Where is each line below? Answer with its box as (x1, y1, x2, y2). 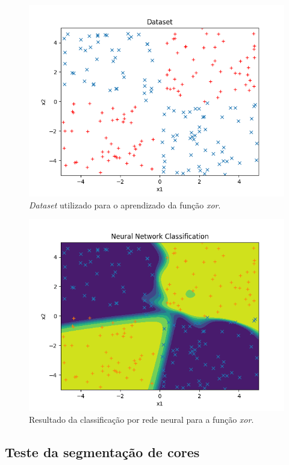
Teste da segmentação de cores (5, 442, 200, 461)
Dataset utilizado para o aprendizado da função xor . (29, 198, 221, 211)
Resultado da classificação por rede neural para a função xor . (29, 413, 254, 425)
